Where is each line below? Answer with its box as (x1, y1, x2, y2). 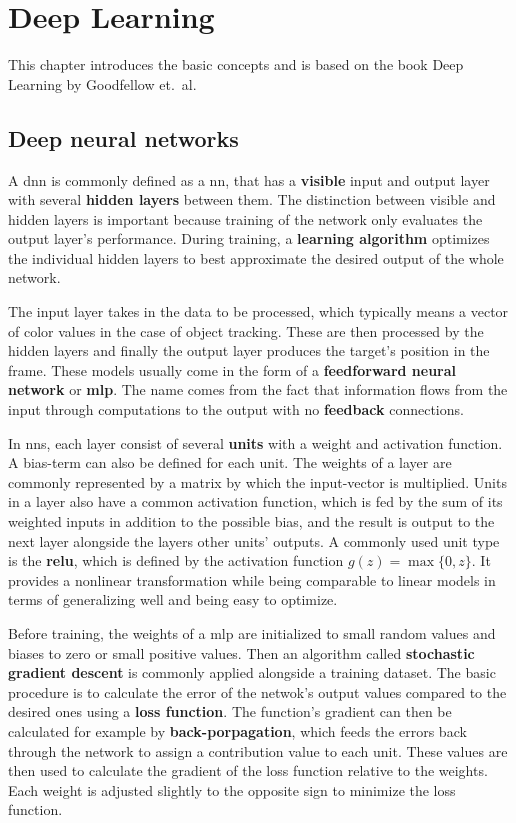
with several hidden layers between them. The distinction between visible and (8, 189, 496, 210)
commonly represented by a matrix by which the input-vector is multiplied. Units (8, 471, 507, 492)
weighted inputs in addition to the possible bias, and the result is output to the (8, 511, 495, 532)
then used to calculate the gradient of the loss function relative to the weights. (8, 760, 488, 781)
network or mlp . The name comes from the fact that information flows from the (8, 379, 508, 400)
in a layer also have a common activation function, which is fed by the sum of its (8, 491, 503, 512)
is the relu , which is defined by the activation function (8, 550, 344, 571)
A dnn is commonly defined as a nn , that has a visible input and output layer (8, 169, 490, 190)
